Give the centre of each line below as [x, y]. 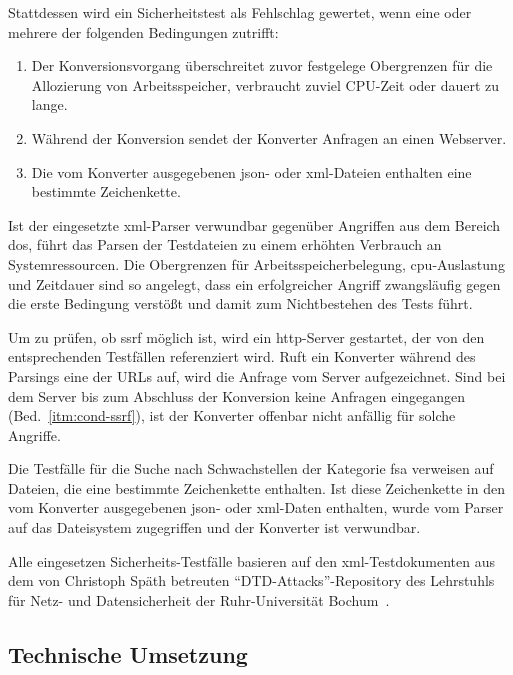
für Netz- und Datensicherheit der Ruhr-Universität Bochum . [199, 599]
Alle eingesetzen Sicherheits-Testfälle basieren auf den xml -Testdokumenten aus [252, 560]
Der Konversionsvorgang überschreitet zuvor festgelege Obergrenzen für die [262, 65]
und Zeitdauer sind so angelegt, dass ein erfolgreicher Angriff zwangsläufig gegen [254, 283]
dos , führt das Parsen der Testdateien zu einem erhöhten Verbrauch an [225, 244]
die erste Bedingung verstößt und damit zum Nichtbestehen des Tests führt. [240, 303]
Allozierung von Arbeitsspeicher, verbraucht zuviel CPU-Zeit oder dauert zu [265, 84]
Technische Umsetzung [128, 653]
